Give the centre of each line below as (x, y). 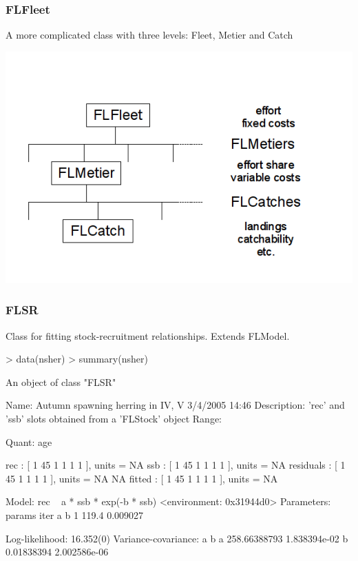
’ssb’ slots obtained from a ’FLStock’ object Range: (114, 418)
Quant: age (29, 441)
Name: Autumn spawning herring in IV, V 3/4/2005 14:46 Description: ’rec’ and (175, 405)
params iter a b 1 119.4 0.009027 (75, 514)
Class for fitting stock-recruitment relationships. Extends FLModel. (148, 335)
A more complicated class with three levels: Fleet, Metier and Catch (149, 35)
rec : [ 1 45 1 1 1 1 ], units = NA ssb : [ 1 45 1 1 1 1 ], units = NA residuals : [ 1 (176, 465)
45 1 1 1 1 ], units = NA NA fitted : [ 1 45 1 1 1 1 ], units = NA (142, 478)
